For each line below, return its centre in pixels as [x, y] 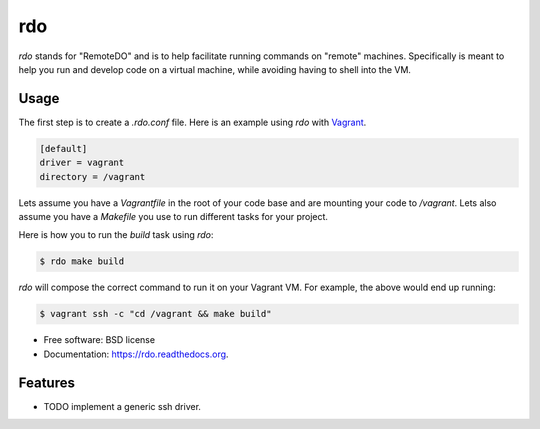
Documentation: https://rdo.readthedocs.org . [136, 354]
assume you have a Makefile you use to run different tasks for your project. [173, 216]
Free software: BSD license [99, 340]
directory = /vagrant [92, 176]
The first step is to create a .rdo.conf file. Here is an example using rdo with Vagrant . [192, 122]
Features [46, 382]
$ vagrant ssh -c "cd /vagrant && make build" [155, 314]
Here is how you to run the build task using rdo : [116, 235]
